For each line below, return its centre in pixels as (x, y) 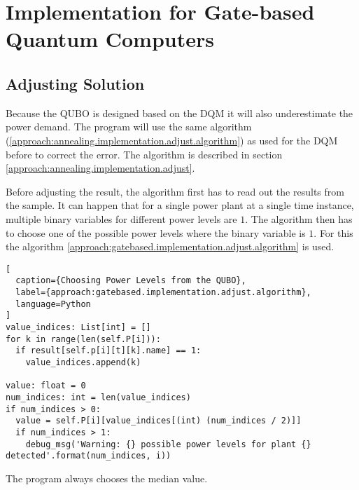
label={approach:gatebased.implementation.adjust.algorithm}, (163, 293)
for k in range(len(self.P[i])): (83, 339)
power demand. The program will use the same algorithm (129, 127)
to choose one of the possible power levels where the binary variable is (156, 232)
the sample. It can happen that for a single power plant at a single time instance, (180, 205)
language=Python (53, 304)
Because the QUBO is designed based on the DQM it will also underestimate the (179, 113)
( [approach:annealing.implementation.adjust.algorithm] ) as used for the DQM (172, 140)
